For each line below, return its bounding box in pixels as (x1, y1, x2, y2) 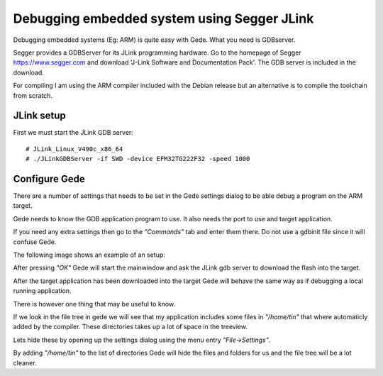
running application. (13, 287, 72, 295)
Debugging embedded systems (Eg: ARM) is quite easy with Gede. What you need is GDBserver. (13, 35, 296, 44)
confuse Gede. (13, 238, 57, 246)
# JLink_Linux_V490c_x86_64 (26, 145, 123, 153)
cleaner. (13, 358, 37, 367)
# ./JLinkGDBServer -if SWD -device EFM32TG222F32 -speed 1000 (26, 155, 250, 163)
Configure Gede (13, 173, 85, 184)
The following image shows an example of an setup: (13, 250, 166, 259)
